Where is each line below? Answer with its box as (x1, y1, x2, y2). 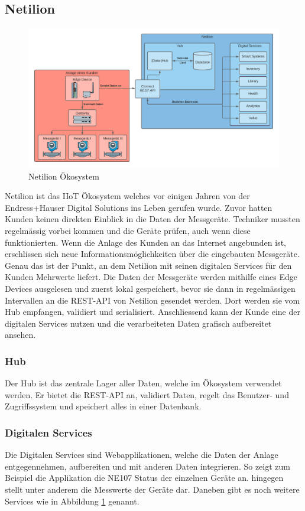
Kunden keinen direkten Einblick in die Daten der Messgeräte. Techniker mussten (5, 213, 300, 225)
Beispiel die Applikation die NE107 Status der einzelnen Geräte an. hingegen (5, 471, 284, 484)
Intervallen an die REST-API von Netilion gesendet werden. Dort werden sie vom (5, 294, 300, 306)
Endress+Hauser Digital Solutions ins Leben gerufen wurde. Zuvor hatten (5, 201, 272, 213)
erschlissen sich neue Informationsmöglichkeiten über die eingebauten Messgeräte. (5, 248, 300, 260)
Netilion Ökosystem (28, 170, 99, 182)
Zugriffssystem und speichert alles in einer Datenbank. (5, 400, 202, 412)
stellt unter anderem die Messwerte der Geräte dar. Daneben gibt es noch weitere (5, 483, 300, 495)
